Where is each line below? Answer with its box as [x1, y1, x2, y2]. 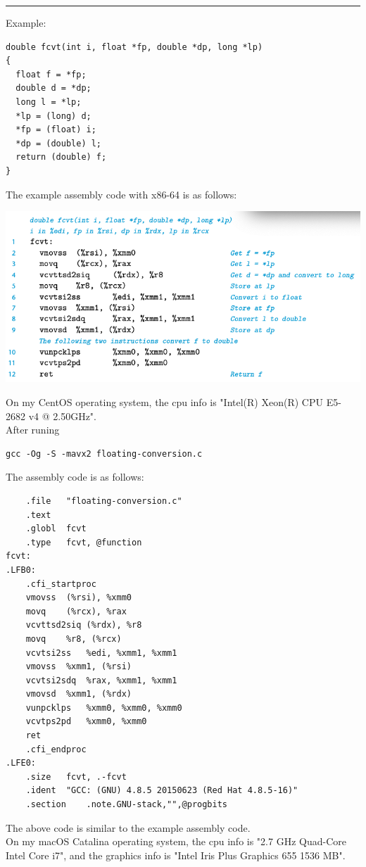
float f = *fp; [15, 69, 87, 80]
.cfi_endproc [25, 744, 87, 754]
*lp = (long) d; [15, 110, 91, 121]
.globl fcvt [25, 524, 87, 534]
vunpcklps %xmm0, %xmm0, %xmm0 [25, 702, 182, 713]
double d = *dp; [15, 83, 91, 94]
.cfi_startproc [25, 578, 96, 589]
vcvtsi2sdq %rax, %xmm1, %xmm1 [25, 675, 177, 685]
